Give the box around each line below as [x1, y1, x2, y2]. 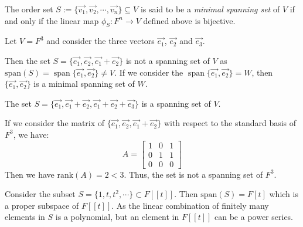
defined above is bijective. [143, 14, 236, 26]
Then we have [5, 168, 55, 180]
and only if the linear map [5, 14, 99, 26]
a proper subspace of [5, 199, 79, 211]
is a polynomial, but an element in [55, 211, 179, 223]
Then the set [5, 54, 50, 66]
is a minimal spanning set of [33, 77, 135, 90]
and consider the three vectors [46, 35, 155, 47]
